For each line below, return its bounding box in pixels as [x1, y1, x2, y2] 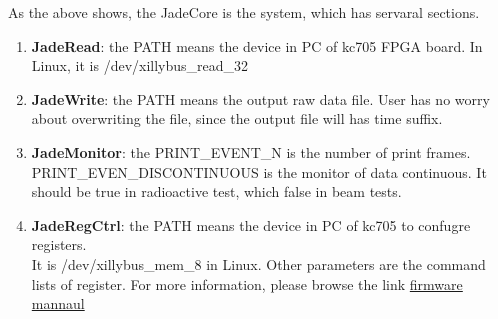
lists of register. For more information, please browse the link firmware [31, 273, 463, 294]
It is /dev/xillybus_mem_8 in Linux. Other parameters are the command [31, 253, 486, 274]
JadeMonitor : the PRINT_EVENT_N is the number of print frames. [31, 141, 471, 162]
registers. [31, 234, 87, 255]
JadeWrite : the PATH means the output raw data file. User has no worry [31, 88, 490, 109]
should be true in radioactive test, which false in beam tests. [31, 181, 402, 202]
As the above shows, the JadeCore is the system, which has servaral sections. [8, 2, 480, 22]
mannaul [31, 293, 85, 314]
